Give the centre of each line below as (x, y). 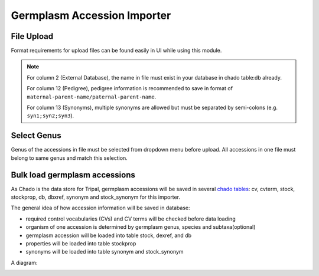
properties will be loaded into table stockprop (81, 243)
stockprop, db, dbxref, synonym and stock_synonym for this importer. (95, 197)
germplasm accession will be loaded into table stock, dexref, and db (109, 235)
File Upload (32, 36)
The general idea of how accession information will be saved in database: (100, 208)
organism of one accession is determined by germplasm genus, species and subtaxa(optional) (141, 227)
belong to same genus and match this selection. (69, 158)
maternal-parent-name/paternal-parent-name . (92, 97)
